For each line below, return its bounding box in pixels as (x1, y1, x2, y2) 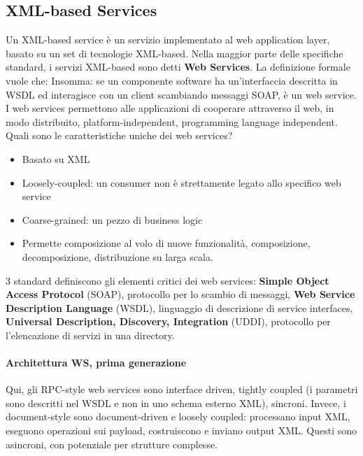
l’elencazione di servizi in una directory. (6, 327, 175, 342)
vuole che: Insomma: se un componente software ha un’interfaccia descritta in (6, 73, 338, 87)
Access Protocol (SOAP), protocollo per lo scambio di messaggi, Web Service (6, 287, 355, 301)
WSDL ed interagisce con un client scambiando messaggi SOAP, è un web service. (6, 87, 357, 101)
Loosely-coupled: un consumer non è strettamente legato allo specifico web (22, 175, 341, 190)
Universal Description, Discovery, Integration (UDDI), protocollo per (6, 314, 331, 329)
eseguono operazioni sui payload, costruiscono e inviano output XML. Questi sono (6, 423, 357, 438)
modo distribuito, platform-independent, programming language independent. (6, 114, 338, 129)
